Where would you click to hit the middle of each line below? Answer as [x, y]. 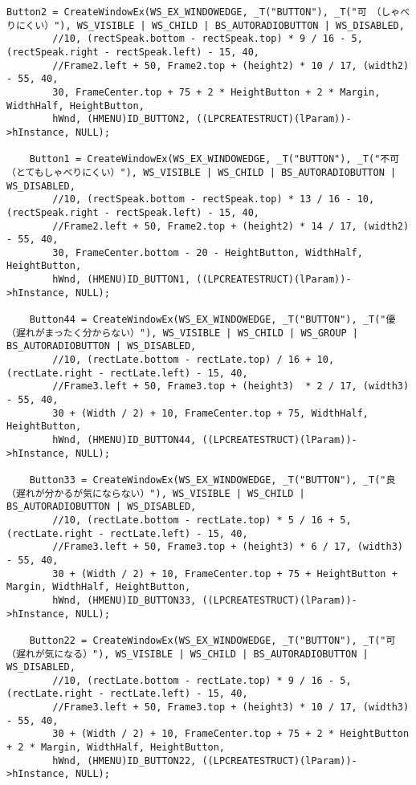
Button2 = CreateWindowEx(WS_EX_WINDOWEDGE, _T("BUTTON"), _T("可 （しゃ [204, 12]
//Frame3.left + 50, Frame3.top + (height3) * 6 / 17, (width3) [228, 547]
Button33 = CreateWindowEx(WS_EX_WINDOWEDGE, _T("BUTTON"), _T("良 [212, 480]
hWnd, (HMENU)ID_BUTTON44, [124, 440]
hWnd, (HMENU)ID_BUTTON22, [124, 761]
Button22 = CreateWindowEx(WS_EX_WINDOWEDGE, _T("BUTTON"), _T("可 [212, 640]
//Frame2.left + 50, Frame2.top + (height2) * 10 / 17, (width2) [231, 65]
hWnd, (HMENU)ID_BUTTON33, [124, 600]
